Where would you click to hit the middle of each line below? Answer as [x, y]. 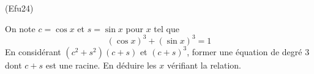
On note [20, 28]
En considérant [33, 51]
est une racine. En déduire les [101, 65]
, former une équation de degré [245, 51]
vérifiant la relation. [204, 65]
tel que [166, 28]
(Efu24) [19, 8]
